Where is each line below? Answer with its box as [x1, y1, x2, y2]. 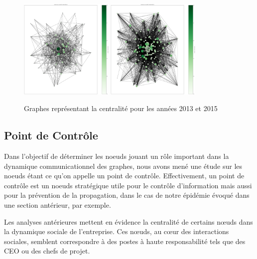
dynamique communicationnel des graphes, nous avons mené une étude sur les [4, 160, 243, 171]
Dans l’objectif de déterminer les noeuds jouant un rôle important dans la [4, 151, 229, 161]
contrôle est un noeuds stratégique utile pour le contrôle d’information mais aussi [4, 180, 252, 190]
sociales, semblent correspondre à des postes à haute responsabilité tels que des [4, 236, 246, 246]
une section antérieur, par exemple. [4, 200, 111, 210]
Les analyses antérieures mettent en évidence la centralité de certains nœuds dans [4, 216, 253, 227]
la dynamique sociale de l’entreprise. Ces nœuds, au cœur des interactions [4, 226, 229, 237]
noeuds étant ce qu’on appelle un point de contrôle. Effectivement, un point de [4, 170, 245, 181]
